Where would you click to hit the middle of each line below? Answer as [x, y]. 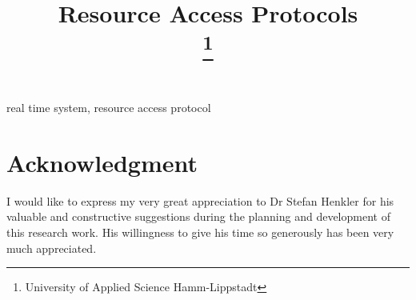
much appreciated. [52, 248]
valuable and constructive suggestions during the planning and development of [198, 216]
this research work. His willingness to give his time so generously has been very [200, 232]
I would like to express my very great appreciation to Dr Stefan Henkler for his [200, 200]
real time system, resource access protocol [109, 108]
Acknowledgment [102, 162]
